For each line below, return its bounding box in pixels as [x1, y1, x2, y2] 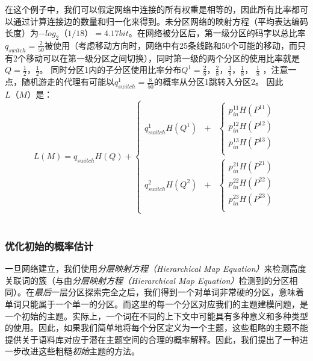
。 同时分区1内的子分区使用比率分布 [39, 63, 182, 76]
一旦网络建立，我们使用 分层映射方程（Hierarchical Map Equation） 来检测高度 [5, 262, 306, 275]
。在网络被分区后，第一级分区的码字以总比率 [128, 27, 306, 39]
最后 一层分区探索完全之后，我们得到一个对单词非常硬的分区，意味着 [34, 286, 304, 298]
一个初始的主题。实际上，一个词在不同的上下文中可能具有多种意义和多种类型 [5, 309, 308, 322]
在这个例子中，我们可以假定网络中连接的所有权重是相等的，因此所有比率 [5, 3, 291, 15]
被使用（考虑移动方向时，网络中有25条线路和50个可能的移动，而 [44, 39, 297, 51]
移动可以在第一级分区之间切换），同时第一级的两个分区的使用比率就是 [25, 51, 300, 64]
